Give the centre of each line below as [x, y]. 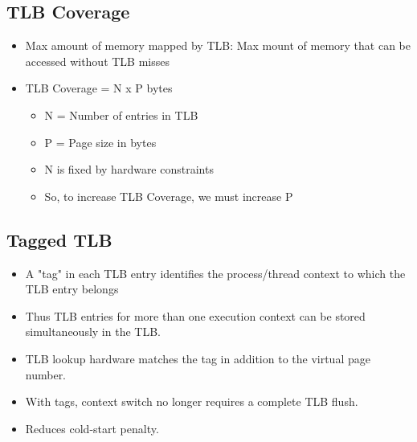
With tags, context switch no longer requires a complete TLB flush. [192, 401]
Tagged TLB [59, 239]
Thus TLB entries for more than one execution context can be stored [195, 315]
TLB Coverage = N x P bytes [99, 88]
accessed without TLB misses [98, 61]
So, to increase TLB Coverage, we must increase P [169, 196]
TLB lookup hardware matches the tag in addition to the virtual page [198, 358]
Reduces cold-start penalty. [92, 428]
